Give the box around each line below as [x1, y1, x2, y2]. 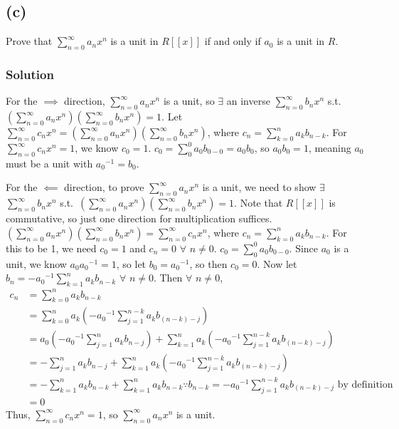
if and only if [204, 33, 261, 48]
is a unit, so [163, 93, 215, 108]
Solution [6, 65, 54, 83]
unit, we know [6, 256, 67, 271]
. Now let [257, 256, 297, 271]
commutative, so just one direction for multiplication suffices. [6, 211, 272, 226]
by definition [337, 379, 393, 390]
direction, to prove [64, 180, 144, 195]
